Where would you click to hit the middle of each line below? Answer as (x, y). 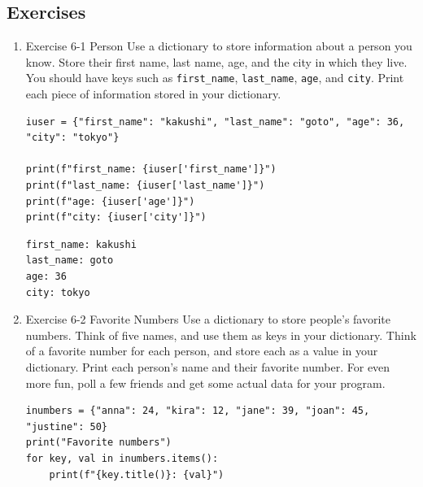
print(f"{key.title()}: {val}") (137, 474)
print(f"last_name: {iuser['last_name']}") (145, 186)
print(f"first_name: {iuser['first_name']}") (151, 170)
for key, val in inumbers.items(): (122, 458)
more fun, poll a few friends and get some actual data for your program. (205, 383)
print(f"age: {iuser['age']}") (110, 201)
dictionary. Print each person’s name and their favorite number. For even (208, 366)
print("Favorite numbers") (98, 443)
